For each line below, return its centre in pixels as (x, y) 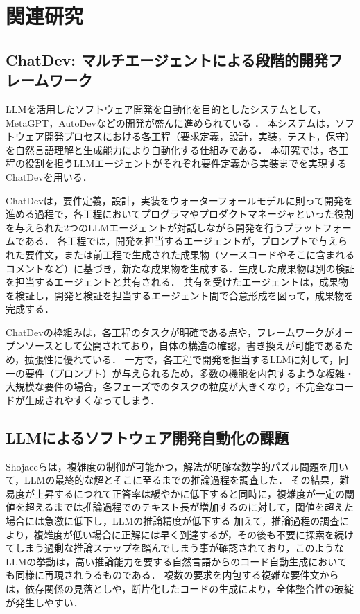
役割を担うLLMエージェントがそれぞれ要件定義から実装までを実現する (186, 163)
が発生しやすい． (44, 602)
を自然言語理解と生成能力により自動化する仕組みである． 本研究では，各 (172, 149)
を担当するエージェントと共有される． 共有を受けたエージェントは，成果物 (177, 282)
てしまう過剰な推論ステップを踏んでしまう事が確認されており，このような (175, 548)
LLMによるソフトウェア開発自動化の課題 (147, 437)
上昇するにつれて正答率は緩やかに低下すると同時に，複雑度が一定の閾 (194, 493)
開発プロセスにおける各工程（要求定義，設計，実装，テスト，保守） (199, 136)
